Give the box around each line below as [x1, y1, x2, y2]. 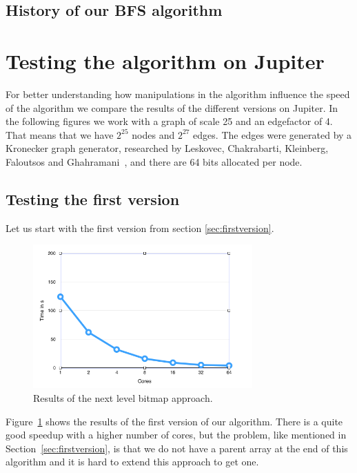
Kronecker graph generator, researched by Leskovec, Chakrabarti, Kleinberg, [6, 141, 329, 155]
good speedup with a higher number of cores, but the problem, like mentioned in [6, 427, 347, 442]
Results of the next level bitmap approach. [33, 390, 213, 405]
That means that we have [6, 127, 114, 142]
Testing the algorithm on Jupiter [6, 46, 325, 75]
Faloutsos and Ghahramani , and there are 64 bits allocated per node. [6, 154, 303, 168]
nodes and [132, 127, 175, 142]
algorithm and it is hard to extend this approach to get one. [6, 454, 259, 469]
